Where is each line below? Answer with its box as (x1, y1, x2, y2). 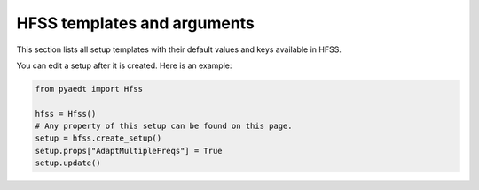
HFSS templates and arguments (16, 13, 255, 33)
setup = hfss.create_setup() (35, 133, 162, 143)
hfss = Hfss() (35, 109, 97, 118)
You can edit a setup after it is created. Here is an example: (16, 60, 232, 71)
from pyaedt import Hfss (35, 84, 144, 94)
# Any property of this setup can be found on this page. (35, 121, 293, 132)
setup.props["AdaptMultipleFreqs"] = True (35, 146, 223, 156)
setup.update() (35, 158, 101, 168)
